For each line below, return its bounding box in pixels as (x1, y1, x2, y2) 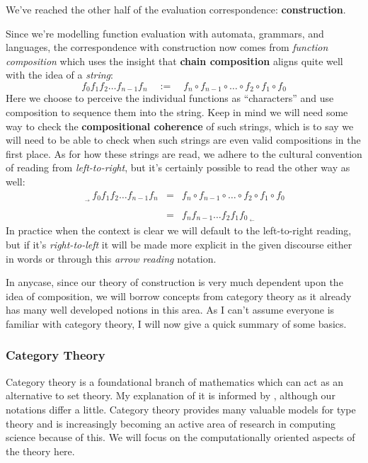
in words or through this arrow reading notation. (6, 251, 217, 265)
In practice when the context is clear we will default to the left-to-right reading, (6, 223, 352, 238)
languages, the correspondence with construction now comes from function (6, 40, 328, 55)
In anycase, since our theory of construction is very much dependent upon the (6, 275, 343, 290)
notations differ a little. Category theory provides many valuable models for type (6, 401, 356, 416)
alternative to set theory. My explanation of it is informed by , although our (6, 388, 335, 403)
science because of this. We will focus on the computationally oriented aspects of (6, 430, 355, 445)
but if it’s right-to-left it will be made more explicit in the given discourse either (6, 236, 352, 251)
